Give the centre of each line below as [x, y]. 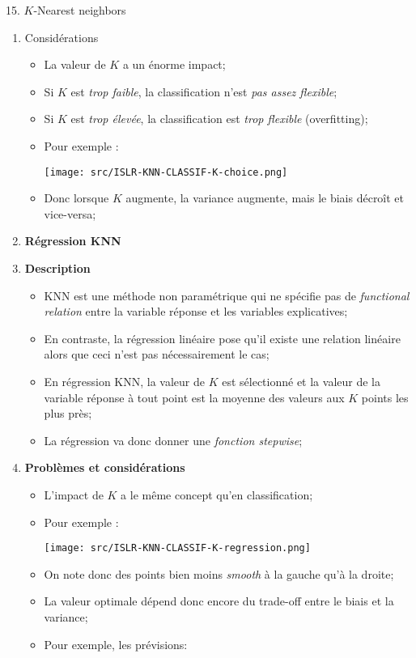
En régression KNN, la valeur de [125, 381]
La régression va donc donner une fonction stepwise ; [173, 440]
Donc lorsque [76, 198]
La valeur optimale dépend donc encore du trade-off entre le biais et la [219, 601]
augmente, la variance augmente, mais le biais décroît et [265, 198]
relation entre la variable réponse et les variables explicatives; [196, 311]
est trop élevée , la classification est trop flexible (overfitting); [219, 119]
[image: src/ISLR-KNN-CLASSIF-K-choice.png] [166, 172]
